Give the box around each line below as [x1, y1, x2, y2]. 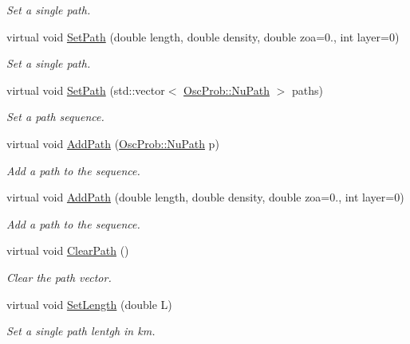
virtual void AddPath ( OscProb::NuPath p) [6, 135, 219, 151]
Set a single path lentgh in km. [6, 322, 156, 339]
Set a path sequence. [6, 108, 104, 125]
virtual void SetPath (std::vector [6, 81, 165, 98]
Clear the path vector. [6, 268, 112, 285]
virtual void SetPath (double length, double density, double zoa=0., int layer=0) [6, 28, 400, 45]
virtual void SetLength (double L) [6, 295, 172, 312]
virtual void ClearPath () [6, 242, 129, 259]
